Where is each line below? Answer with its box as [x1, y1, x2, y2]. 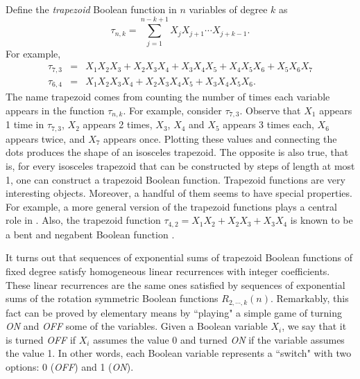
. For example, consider [123, 103, 222, 117]
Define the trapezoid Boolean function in [6, 2, 177, 16]
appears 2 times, [83, 117, 153, 132]
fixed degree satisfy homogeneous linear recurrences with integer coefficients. [6, 263, 330, 278]
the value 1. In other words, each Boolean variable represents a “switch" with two [6, 346, 352, 360]
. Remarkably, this [271, 291, 349, 306]
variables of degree [189, 2, 268, 16]
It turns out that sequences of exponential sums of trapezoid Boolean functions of [6, 250, 353, 265]
